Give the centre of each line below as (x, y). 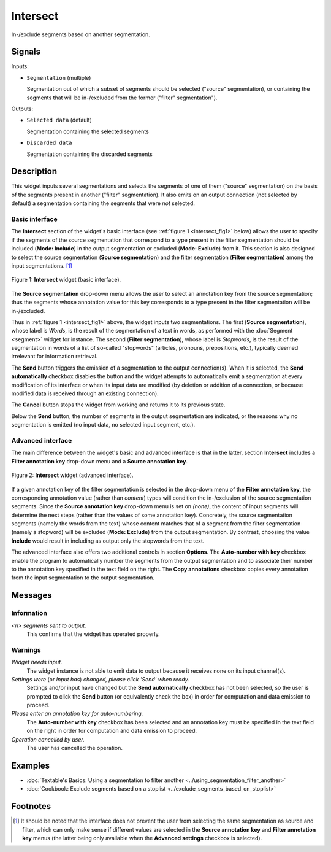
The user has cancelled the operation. (74, 748)
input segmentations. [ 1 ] (42, 265)
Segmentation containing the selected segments (88, 131)
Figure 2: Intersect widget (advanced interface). (72, 475)
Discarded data (50, 143)
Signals (26, 52)
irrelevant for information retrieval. (55, 357)
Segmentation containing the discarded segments (89, 154)
